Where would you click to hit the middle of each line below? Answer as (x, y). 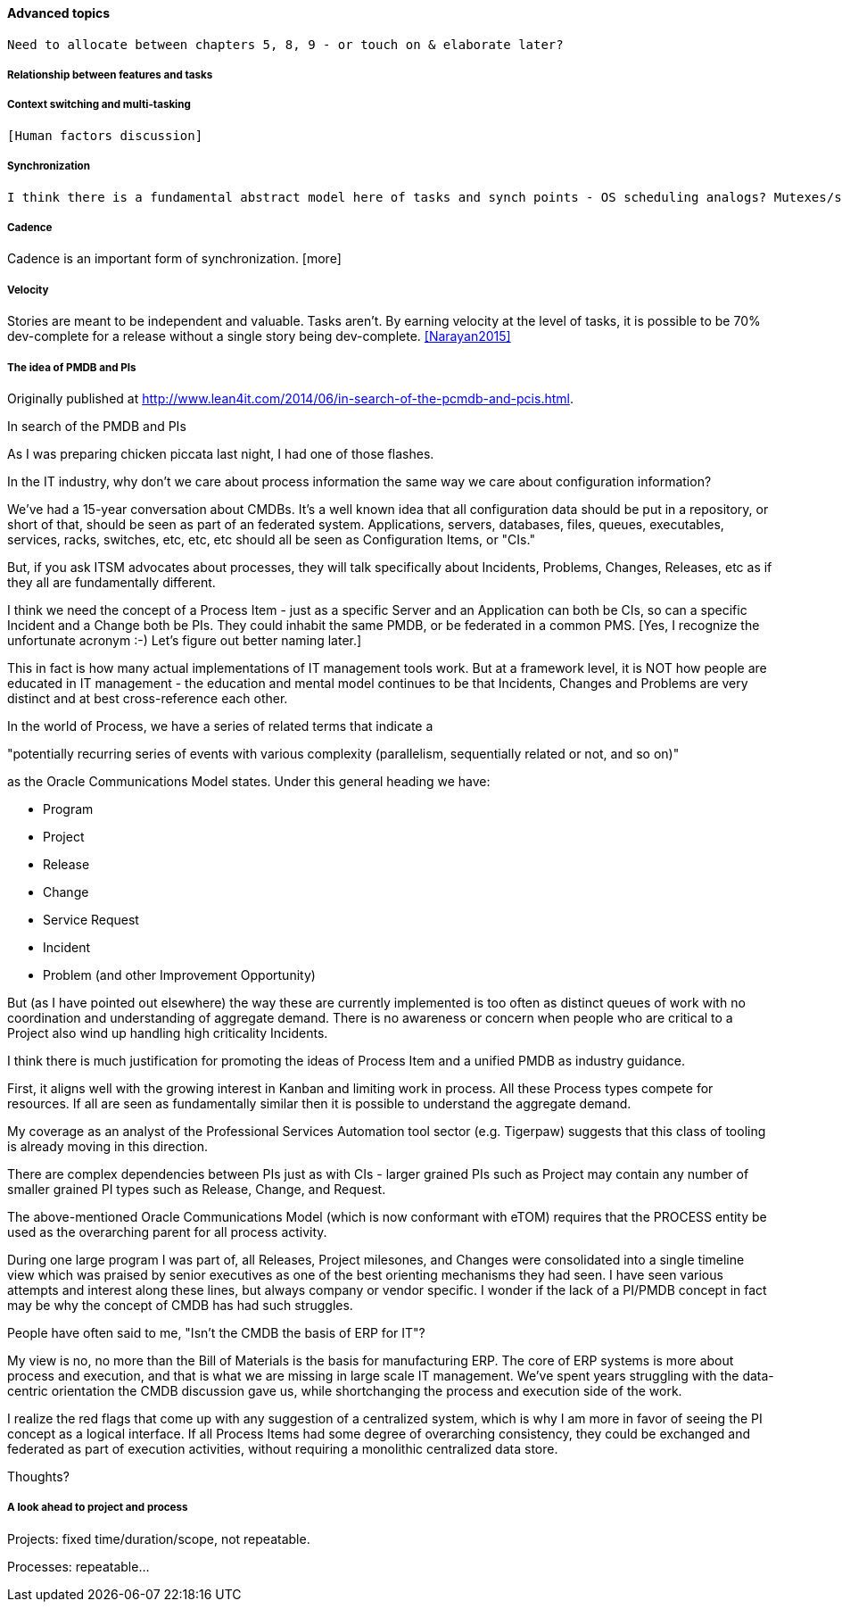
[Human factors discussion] (105, 135)
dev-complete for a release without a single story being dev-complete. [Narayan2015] (259, 336)
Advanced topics (59, 13)
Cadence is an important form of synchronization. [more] (174, 259)
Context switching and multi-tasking (99, 105)
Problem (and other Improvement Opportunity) (179, 975)
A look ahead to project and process (98, 1508)
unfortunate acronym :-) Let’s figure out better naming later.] (185, 640)
